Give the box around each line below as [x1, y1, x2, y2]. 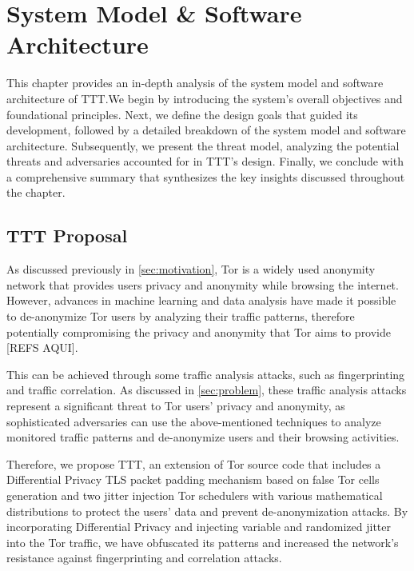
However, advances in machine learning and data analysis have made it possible [6, 292, 396, 309]
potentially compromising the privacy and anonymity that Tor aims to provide [6, 323, 392, 340]
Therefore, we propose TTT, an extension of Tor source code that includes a [6, 455, 381, 472]
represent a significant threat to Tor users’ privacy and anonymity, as [6, 397, 345, 414]
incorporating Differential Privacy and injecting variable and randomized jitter [6, 518, 392, 535]
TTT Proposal [6, 223, 128, 248]
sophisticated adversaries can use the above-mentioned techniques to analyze [6, 413, 381, 429]
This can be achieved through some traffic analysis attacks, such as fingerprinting [6, 365, 405, 382]
